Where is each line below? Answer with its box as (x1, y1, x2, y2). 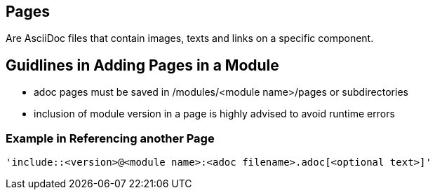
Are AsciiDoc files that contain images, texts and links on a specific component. (6, 32, 374, 45)
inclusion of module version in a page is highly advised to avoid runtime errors (34, 108, 395, 120)
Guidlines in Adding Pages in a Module (6, 56, 279, 74)
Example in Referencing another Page (6, 131, 215, 145)
